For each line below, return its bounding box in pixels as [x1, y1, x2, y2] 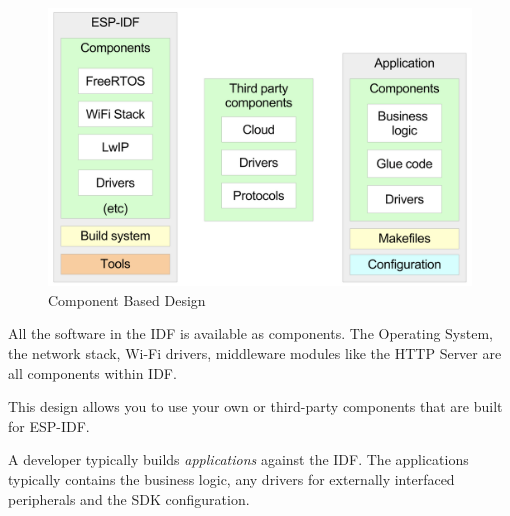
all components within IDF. [8, 362, 177, 383]
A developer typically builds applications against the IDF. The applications [8, 449, 469, 470]
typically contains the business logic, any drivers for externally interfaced [8, 469, 455, 489]
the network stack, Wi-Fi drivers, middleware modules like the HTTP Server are [8, 343, 502, 364]
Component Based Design [48, 289, 206, 310]
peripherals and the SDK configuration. [8, 488, 250, 509]
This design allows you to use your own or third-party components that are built [8, 396, 503, 417]
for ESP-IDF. [8, 415, 90, 436]
